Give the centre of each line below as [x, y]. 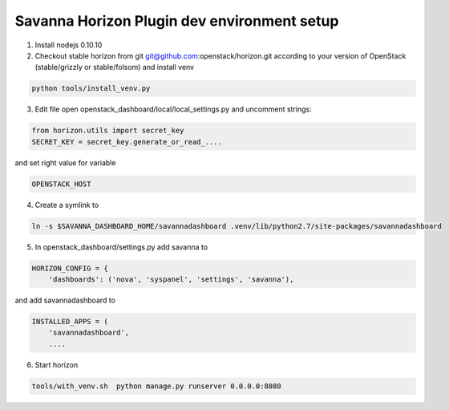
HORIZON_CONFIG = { [70, 268]
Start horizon [57, 364]
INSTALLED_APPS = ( [70, 321]
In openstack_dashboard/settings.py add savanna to [121, 247]
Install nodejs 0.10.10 [69, 45]
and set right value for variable [65, 162]
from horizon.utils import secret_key [108, 131]
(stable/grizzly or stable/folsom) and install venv [115, 67]
